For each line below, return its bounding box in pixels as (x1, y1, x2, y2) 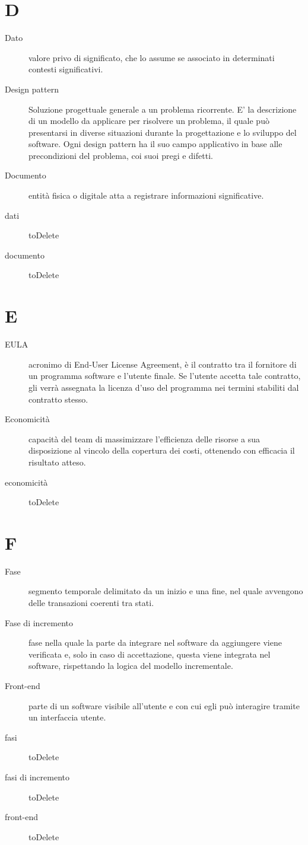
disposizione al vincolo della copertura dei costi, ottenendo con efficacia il (28, 444, 295, 457)
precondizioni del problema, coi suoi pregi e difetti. (28, 149, 213, 161)
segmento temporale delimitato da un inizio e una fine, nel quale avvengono (28, 585, 303, 597)
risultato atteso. (28, 455, 86, 468)
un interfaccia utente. (28, 711, 106, 723)
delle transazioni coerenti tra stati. (28, 597, 154, 608)
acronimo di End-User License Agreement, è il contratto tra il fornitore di (28, 358, 297, 370)
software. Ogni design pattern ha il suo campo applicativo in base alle (28, 138, 282, 150)
